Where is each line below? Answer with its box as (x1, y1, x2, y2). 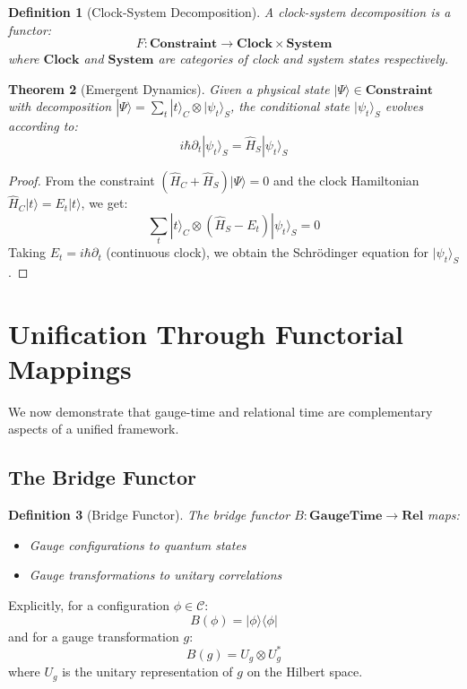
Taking (8, 243, 47, 262)
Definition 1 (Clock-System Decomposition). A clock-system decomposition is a (8, 3, 451, 21)
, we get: (81, 194, 128, 212)
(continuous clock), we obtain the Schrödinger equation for (106, 243, 428, 262)
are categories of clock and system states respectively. (158, 49, 449, 68)
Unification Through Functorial (8, 314, 403, 351)
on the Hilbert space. (246, 662, 363, 681)
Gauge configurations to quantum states (29, 535, 246, 554)
